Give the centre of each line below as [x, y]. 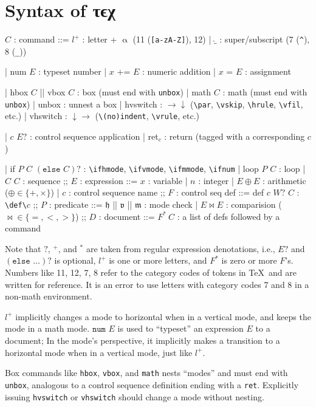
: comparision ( [254, 204]
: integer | [216, 180]
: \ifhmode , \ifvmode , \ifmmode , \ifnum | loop [171, 169]
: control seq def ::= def [220, 192]
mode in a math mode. [47, 328]
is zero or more [249, 260]
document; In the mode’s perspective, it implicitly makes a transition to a [143, 340]
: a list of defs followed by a [228, 216]
